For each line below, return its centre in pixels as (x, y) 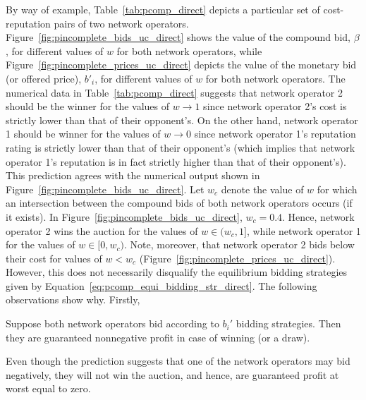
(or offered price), (44, 78)
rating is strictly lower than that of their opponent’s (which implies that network (181, 147)
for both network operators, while (189, 50)
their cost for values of (54, 258)
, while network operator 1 (304, 230)
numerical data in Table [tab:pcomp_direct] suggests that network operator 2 (175, 92)
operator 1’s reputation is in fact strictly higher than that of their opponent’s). (176, 161)
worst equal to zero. (48, 388)
